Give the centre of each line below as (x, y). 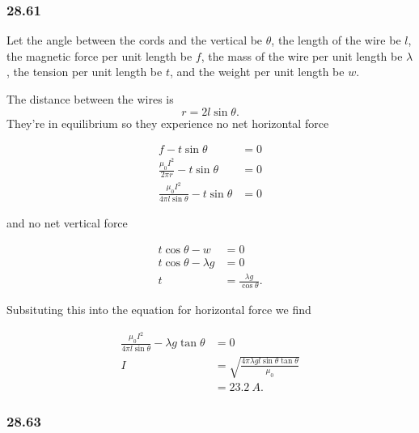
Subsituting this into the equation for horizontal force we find (159, 309)
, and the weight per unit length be (257, 72)
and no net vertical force (67, 223)
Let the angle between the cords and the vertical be (135, 40)
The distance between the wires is (90, 99)
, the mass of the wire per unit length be (302, 55)
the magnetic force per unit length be (99, 55)
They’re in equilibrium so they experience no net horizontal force (168, 123)
